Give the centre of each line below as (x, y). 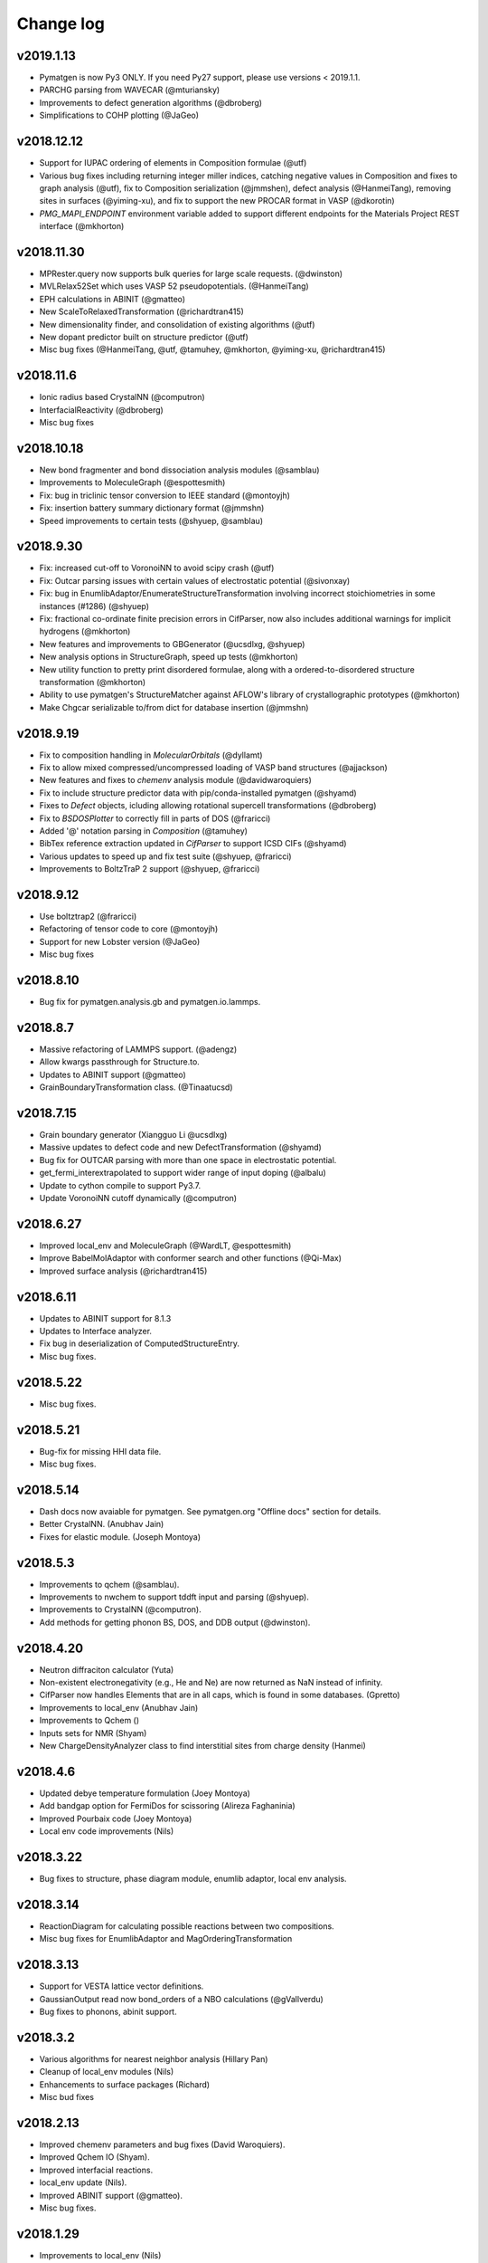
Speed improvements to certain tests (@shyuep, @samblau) (151, 520)
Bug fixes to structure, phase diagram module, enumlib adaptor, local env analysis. (193, 1879)
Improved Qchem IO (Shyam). (94, 2157)
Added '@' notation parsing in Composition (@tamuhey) (144, 831)
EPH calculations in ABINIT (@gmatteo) (112, 299)
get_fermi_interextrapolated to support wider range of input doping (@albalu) (183, 1173)
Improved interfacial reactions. (96, 2170)
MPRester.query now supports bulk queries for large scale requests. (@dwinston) (191, 273)
